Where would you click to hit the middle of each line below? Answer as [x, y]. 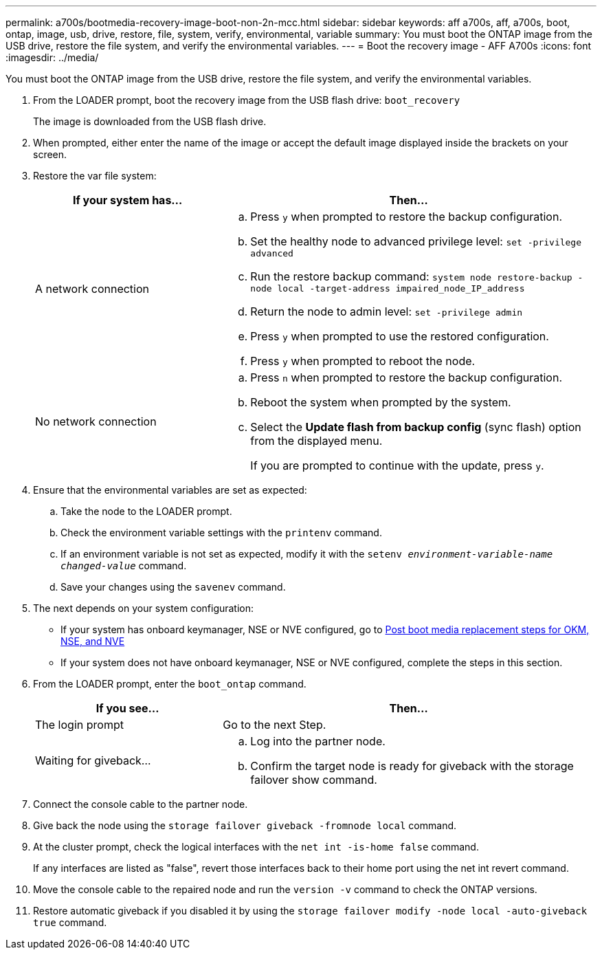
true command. [70, 922]
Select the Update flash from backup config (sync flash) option [416, 427]
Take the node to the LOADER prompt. [146, 511]
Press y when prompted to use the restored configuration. [400, 336]
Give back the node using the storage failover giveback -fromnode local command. [245, 825]
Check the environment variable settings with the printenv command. [221, 533]
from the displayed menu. [316, 441]
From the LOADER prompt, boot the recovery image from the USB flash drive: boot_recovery [247, 100]
